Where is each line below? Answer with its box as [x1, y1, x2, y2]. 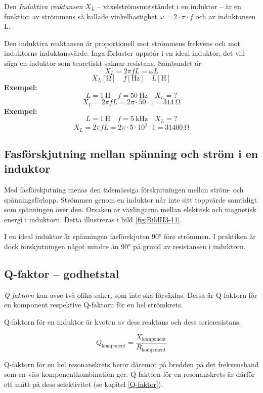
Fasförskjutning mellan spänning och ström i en [4, 145, 258, 161]
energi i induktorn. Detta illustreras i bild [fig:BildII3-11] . [4, 214, 182, 224]
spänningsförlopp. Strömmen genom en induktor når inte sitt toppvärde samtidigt [4, 194, 257, 205]
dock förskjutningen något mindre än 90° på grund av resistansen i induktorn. [4, 241, 246, 252]
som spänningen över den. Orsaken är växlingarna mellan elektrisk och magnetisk [4, 204, 256, 215]
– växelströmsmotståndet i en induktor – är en [97, 1, 241, 11]
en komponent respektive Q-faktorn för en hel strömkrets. [4, 299, 183, 310]
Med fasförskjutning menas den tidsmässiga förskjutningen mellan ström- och [4, 184, 244, 195]
